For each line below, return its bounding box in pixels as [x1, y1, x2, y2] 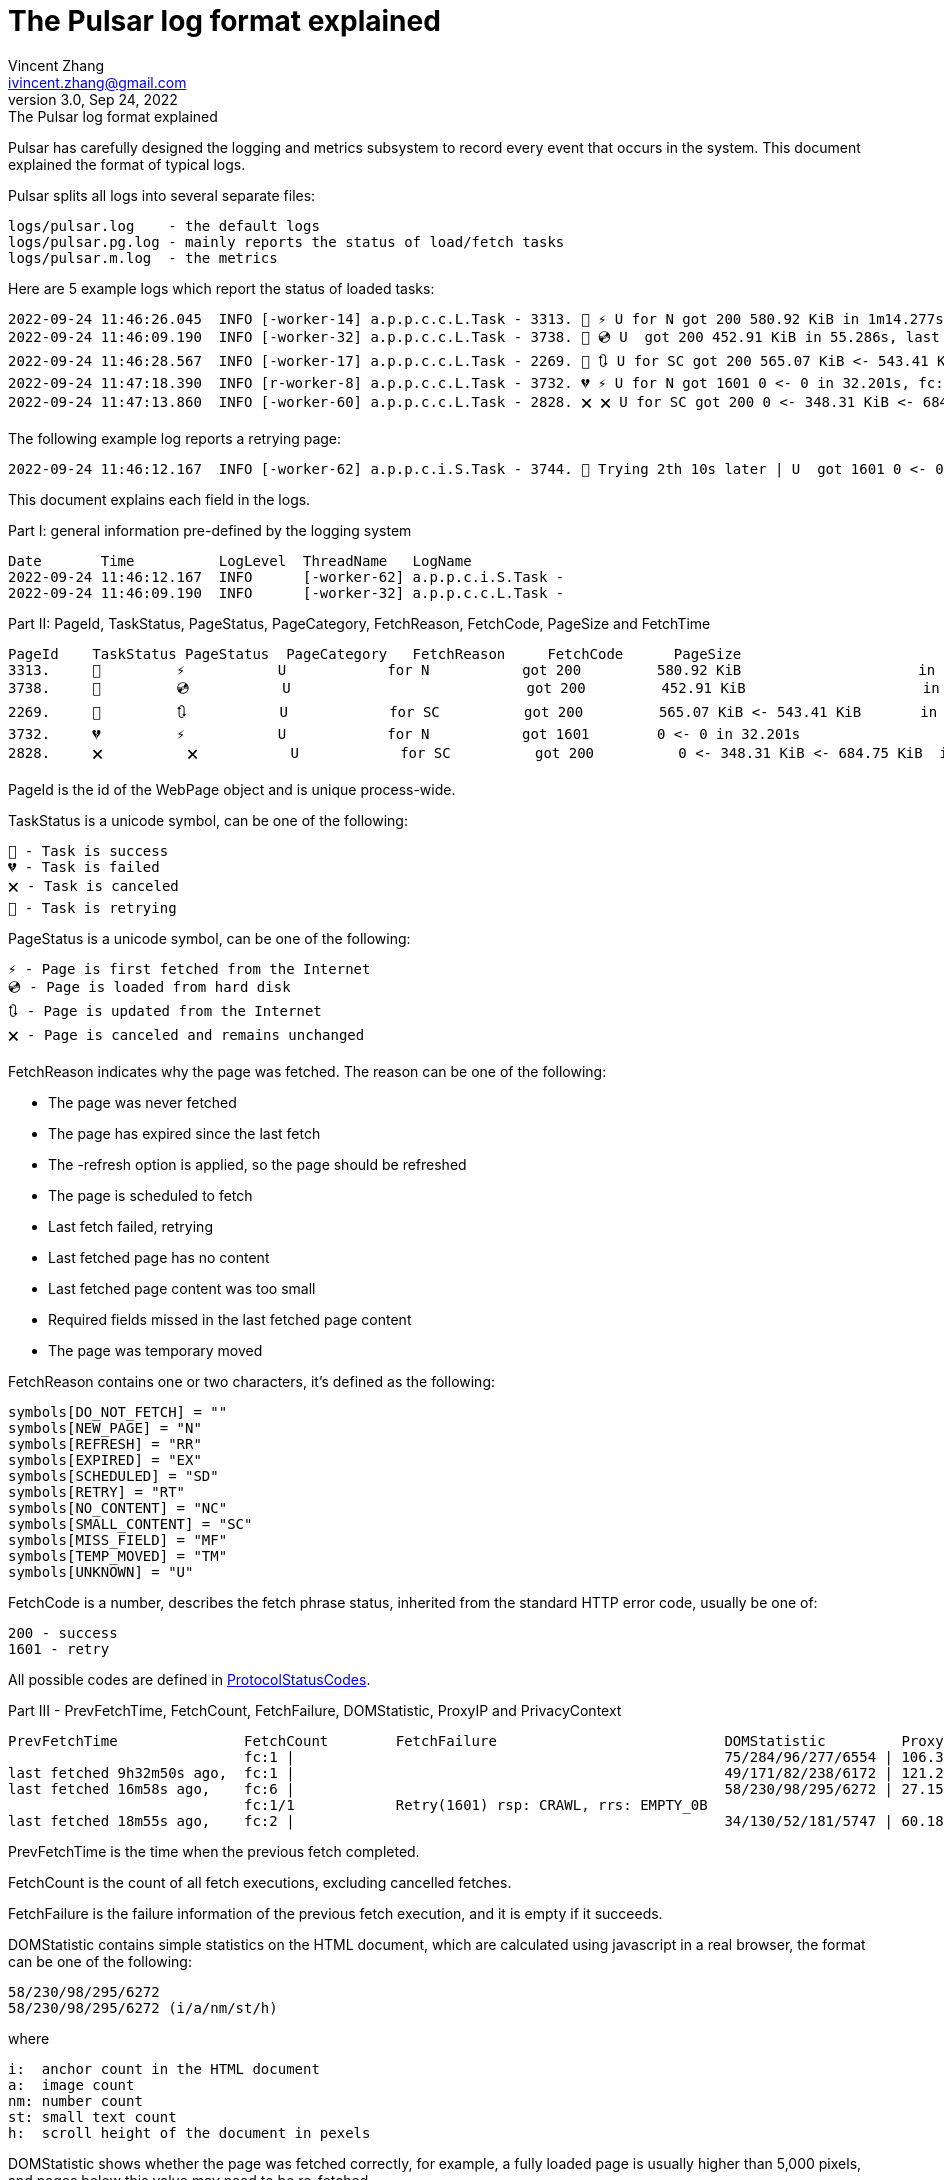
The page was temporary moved [48, 1341, 263, 1359]
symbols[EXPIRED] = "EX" [8, 1451, 202, 1468]
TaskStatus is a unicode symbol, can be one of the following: [8, 811, 408, 829]
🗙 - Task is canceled [8, 877, 179, 894]
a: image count [8, 2076, 135, 2093]
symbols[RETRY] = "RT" [8, 1483, 186, 1500]
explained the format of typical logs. [8, 155, 246, 173]
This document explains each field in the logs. [8, 490, 311, 508]
